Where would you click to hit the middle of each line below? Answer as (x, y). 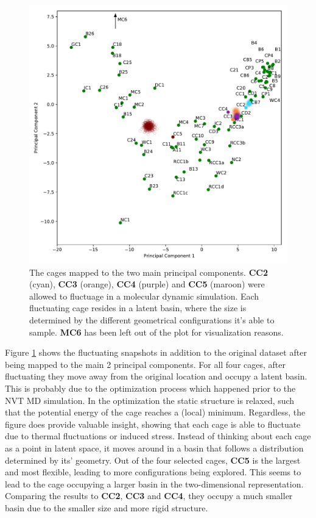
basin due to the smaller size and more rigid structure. (107, 507)
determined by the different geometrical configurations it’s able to (152, 319)
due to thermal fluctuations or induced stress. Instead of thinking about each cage (158, 436)
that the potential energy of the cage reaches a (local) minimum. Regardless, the (155, 412)
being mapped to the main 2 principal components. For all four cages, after (145, 364)
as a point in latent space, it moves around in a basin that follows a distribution (154, 448)
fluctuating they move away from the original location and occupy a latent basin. (156, 376)
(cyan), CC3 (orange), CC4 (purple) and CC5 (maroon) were (147, 284)
